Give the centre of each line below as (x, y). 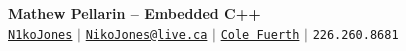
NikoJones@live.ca (146, 34)
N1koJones (40, 34)
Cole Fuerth (260, 34)
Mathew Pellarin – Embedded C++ (134, 13)
